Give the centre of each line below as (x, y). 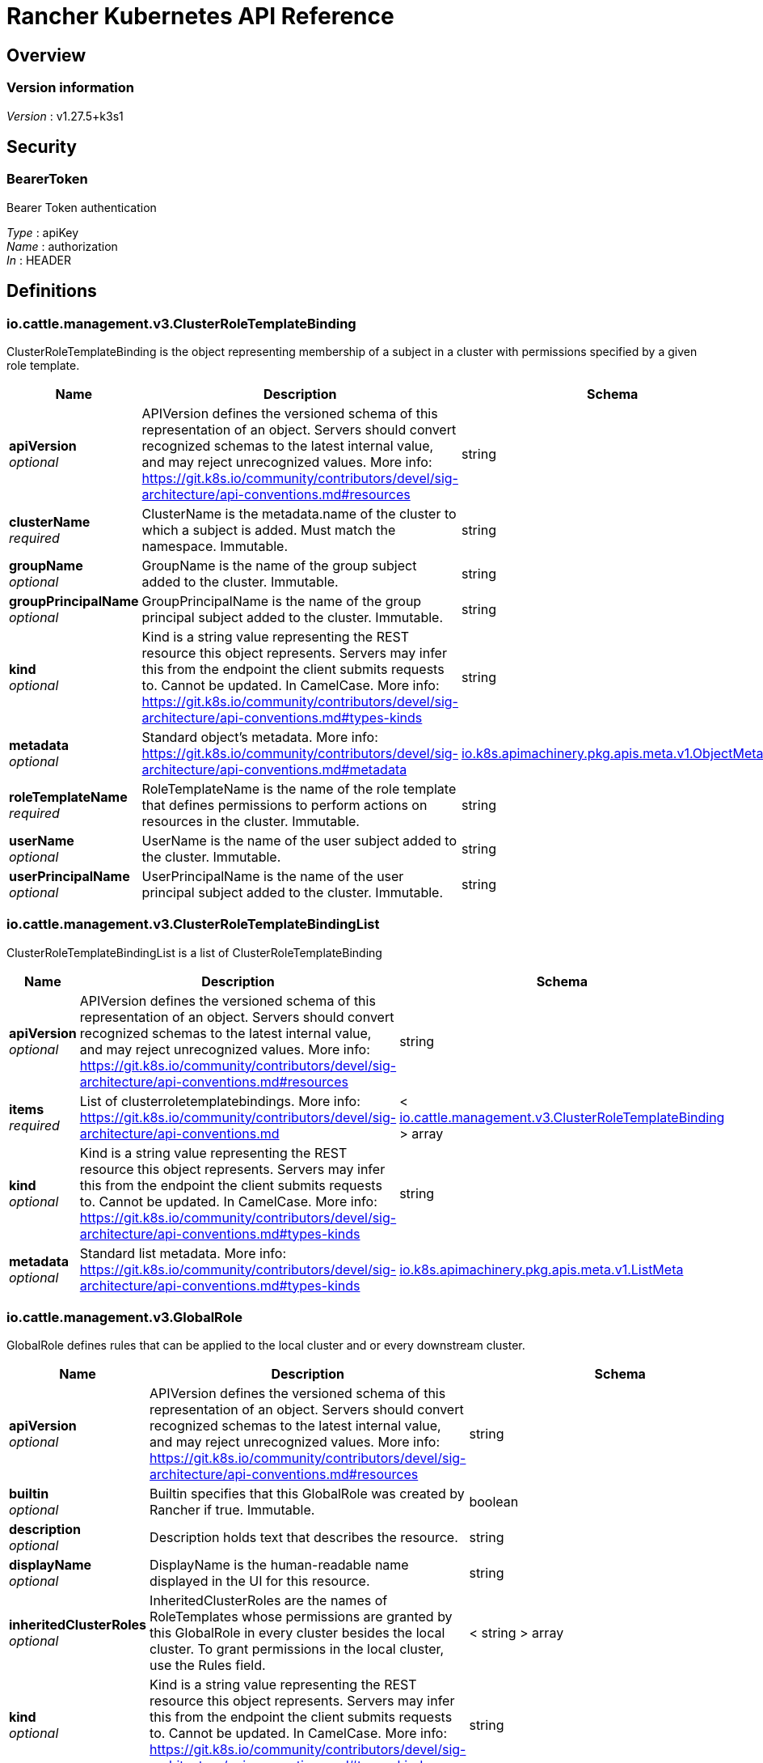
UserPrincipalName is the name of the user (273, 876)
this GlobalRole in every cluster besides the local (297, 1633)
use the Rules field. (208, 1666)
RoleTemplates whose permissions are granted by (301, 1617)
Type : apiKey (43, 232)
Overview (46, 55)
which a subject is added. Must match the (269, 530)
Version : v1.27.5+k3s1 (65, 116)
